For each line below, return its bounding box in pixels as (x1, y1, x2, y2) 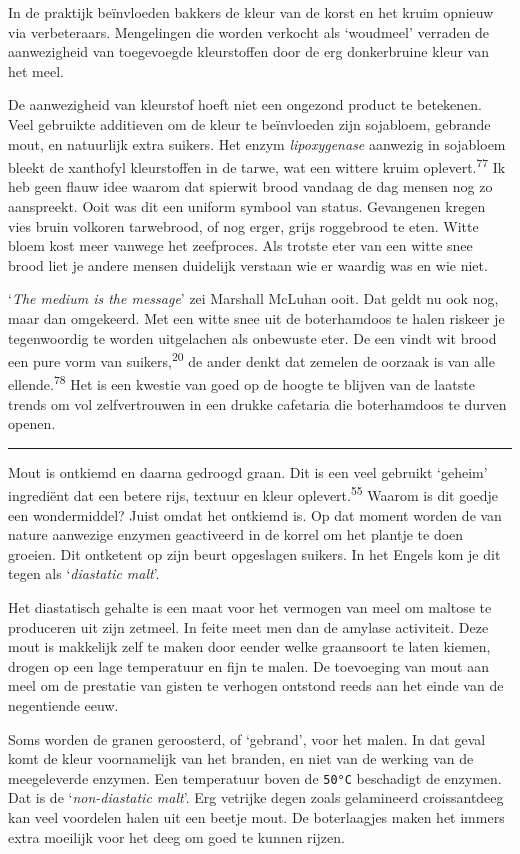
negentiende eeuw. (8, 695, 119, 716)
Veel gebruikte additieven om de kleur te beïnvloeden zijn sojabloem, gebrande (8, 113, 491, 134)
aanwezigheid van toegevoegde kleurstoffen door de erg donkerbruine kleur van (8, 41, 489, 62)
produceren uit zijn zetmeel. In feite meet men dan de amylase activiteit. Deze (8, 616, 489, 637)
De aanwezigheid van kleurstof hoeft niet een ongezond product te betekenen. (8, 94, 483, 115)
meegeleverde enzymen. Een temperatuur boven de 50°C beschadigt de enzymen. (8, 767, 502, 788)
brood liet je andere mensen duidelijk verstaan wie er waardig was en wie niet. (8, 254, 488, 275)
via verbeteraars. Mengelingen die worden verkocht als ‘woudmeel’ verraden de (8, 21, 490, 42)
